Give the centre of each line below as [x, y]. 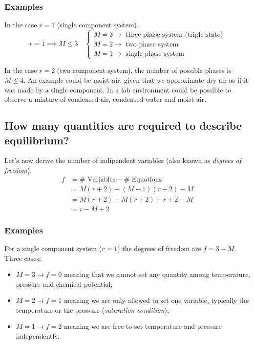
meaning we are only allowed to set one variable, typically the [156, 300]
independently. [38, 336]
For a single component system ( [53, 248]
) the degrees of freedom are [159, 248]
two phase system [152, 45]
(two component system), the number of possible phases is [144, 70]
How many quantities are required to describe [123, 126]
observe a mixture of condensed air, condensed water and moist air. [106, 99]
